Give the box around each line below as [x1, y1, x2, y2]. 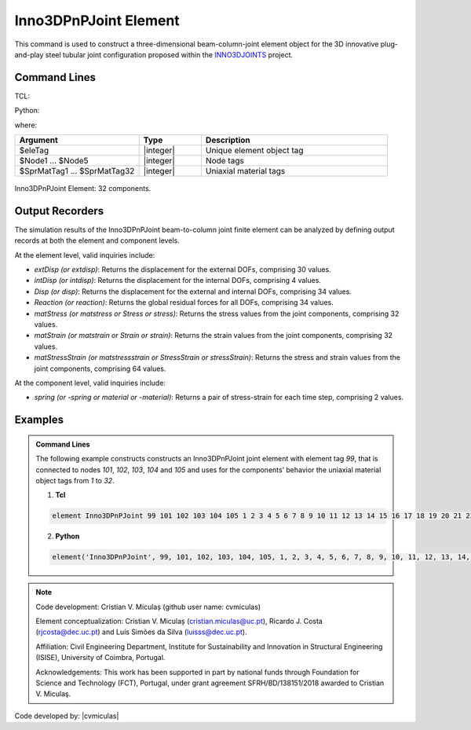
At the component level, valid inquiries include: [14, 378, 166, 387]
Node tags [205, 156, 245, 167]
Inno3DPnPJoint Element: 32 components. [14, 184, 152, 193]
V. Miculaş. [35, 689, 71, 699]
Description [205, 134, 250, 145]
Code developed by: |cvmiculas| [14, 711, 119, 721]
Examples [14, 413, 64, 427]
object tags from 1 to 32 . [35, 475, 115, 485]
